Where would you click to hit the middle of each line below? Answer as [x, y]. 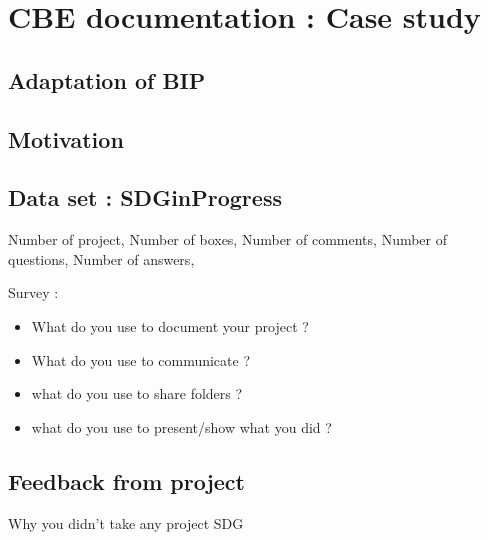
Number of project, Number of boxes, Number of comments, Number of [228, 239]
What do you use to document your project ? [170, 325]
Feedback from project [126, 480]
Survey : [33, 292]
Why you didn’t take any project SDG [126, 522]
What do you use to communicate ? [141, 359]
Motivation [66, 138]
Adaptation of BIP [107, 79]
